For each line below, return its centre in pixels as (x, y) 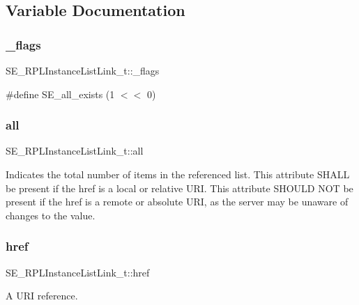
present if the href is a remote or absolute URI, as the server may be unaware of (177, 202)
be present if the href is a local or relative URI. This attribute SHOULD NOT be (179, 188)
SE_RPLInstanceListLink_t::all (75, 151)
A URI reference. (42, 296)
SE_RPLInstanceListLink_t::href (78, 272)
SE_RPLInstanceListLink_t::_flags (83, 70)
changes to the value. (51, 215)
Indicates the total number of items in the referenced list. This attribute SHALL (178, 174)
